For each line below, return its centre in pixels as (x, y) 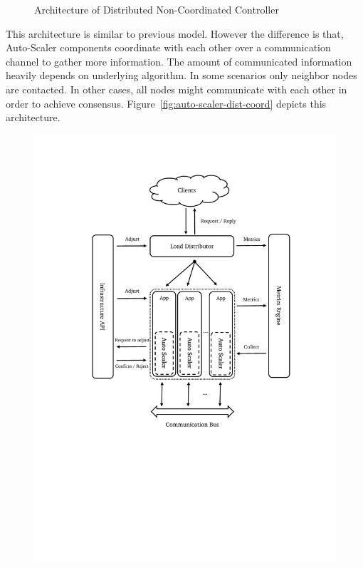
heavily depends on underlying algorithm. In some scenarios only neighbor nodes (181, 75)
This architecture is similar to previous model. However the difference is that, (175, 33)
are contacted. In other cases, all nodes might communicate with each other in (177, 89)
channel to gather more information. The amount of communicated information (179, 61)
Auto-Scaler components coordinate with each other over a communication (168, 47)
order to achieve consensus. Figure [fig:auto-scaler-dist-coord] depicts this (166, 103)
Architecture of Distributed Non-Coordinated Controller (157, 9)
